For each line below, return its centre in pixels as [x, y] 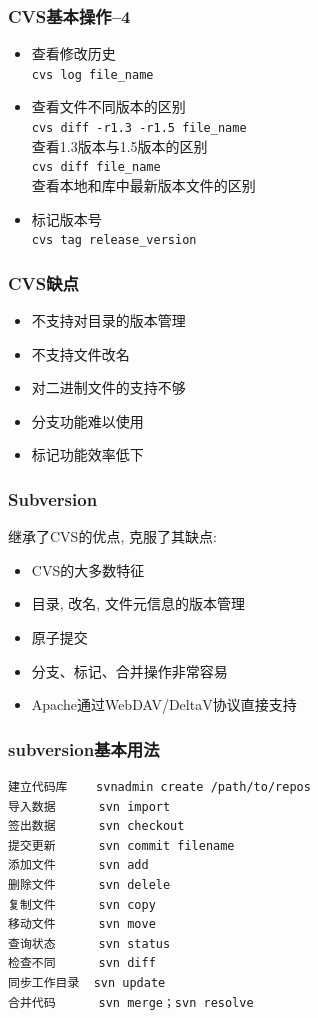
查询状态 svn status [89, 943]
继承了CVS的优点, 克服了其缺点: [112, 536]
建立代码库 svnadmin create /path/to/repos [159, 787]
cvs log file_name [92, 74]
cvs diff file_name [96, 167]
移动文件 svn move [82, 924]
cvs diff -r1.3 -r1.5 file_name [139, 128]
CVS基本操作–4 [69, 15]
